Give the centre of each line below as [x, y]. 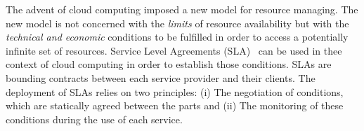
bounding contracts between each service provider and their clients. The [161, 77]
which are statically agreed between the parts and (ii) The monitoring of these [175, 105]
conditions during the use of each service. [94, 119]
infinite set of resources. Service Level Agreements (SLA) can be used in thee [174, 50]
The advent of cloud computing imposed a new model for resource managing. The [182, 9]
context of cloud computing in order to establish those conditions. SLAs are [169, 64]
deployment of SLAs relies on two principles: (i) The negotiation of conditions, [175, 91]
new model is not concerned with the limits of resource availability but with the [177, 23]
